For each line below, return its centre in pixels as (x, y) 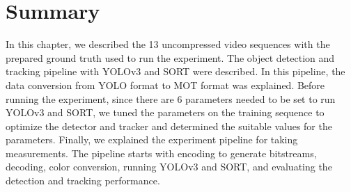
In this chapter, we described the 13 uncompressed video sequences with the (168, 44)
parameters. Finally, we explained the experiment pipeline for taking (152, 139)
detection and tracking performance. (83, 181)
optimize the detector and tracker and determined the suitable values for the (169, 126)
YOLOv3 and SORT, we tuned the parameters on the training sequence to (165, 112)
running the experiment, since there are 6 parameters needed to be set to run (171, 98)
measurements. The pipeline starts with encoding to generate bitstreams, (161, 153)
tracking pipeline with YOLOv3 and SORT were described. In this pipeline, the (175, 71)
